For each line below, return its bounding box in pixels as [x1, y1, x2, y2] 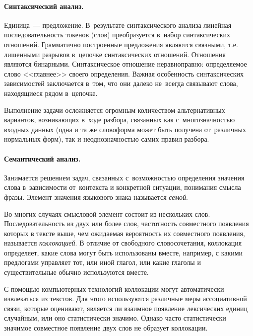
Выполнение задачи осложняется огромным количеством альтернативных [4, 104, 225, 115]
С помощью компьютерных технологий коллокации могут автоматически [4, 283, 224, 294]
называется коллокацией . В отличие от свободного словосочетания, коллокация [4, 238, 242, 248]
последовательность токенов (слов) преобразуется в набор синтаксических [4, 29, 231, 40]
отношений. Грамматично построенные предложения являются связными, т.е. [4, 39, 238, 49]
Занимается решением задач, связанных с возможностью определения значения [4, 172, 245, 182]
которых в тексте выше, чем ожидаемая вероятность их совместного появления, [4, 228, 245, 238]
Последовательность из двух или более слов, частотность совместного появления [4, 218, 249, 229]
